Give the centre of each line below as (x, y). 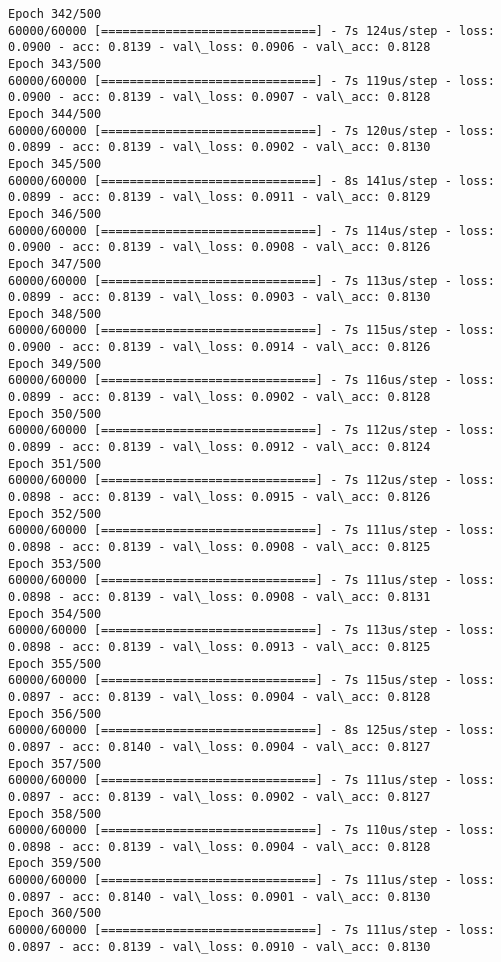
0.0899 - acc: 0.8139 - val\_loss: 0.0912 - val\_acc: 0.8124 (219, 447)
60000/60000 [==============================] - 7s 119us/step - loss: (251, 80)
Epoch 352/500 (55, 513)
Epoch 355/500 (55, 663)
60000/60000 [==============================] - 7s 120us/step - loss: (251, 130)
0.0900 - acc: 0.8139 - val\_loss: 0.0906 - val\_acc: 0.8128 (219, 47)
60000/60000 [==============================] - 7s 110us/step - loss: (251, 830)
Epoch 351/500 (55, 463)
